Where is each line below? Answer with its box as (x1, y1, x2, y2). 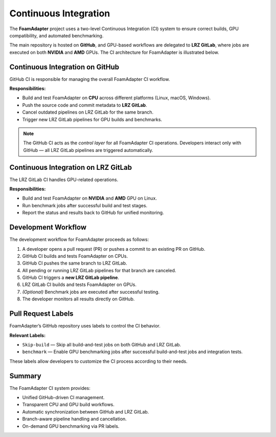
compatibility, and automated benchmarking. (9, 32, 104, 38)
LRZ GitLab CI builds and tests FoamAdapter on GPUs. (22, 281, 136, 288)
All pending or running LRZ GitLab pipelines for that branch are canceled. (22, 267, 176, 273)
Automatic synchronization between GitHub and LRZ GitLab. (22, 408, 149, 414)
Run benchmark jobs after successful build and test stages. (22, 202, 148, 208)
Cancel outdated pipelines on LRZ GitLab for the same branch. (22, 109, 153, 115)
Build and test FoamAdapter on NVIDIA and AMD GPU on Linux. (22, 195, 157, 202)
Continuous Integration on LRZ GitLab (9, 163, 132, 171)
